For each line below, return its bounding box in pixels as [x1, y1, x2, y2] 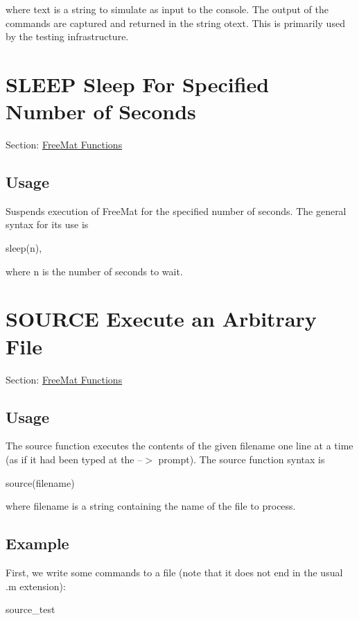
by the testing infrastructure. [6, 29, 129, 44]
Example [6, 533, 69, 554]
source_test [6, 602, 55, 617]
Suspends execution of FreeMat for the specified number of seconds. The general [6, 203, 347, 218]
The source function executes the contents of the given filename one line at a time [6, 438, 353, 453]
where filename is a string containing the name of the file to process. [6, 499, 296, 513]
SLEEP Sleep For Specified [6, 69, 270, 98]
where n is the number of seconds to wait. [6, 264, 183, 278]
